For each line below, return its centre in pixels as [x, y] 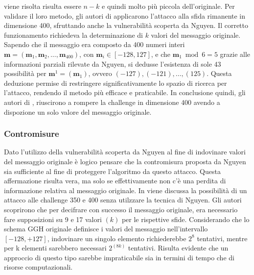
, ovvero [100, 73]
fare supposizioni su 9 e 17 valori [53, 219]
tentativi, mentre [222, 238]
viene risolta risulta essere [43, 6]
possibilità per [25, 73]
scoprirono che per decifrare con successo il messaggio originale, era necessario [121, 209]
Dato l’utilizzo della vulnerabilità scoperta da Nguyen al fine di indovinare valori [125, 152]
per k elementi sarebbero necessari [55, 248]
